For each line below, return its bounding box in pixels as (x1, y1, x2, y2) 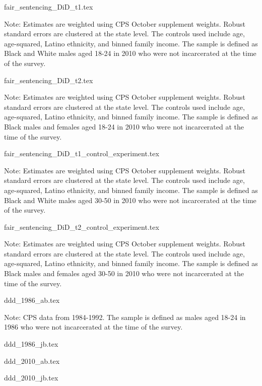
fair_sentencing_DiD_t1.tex (4, 2, 93, 12)
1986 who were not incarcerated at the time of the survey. (4, 321, 183, 332)
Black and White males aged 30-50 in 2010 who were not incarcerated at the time (4, 195, 256, 205)
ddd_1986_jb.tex (4, 339, 58, 349)
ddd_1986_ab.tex (4, 295, 60, 305)
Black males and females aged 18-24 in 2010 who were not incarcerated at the (4, 121, 244, 132)
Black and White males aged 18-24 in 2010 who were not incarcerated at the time (4, 48, 256, 58)
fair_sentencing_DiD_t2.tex (4, 75, 93, 85)
